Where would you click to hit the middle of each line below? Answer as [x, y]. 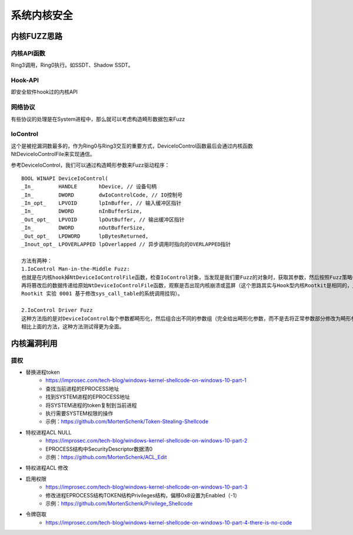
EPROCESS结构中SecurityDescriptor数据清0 [99, 449]
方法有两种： [37, 261]
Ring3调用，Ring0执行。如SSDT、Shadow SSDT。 [72, 65]
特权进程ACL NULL [49, 432]
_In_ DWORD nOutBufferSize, [84, 228]
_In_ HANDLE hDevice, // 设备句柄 [89, 187]
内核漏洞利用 [34, 343]
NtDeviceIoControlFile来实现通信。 [53, 154]
